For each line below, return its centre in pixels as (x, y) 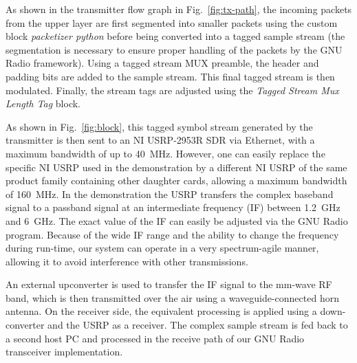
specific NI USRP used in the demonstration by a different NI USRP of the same (176, 167)
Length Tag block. (43, 103)
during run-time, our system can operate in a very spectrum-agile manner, (162, 248)
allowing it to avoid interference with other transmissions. (127, 261)
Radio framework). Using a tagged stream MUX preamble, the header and (162, 63)
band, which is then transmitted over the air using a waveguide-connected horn (172, 297)
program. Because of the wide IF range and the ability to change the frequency (172, 234)
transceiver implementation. (64, 352)
